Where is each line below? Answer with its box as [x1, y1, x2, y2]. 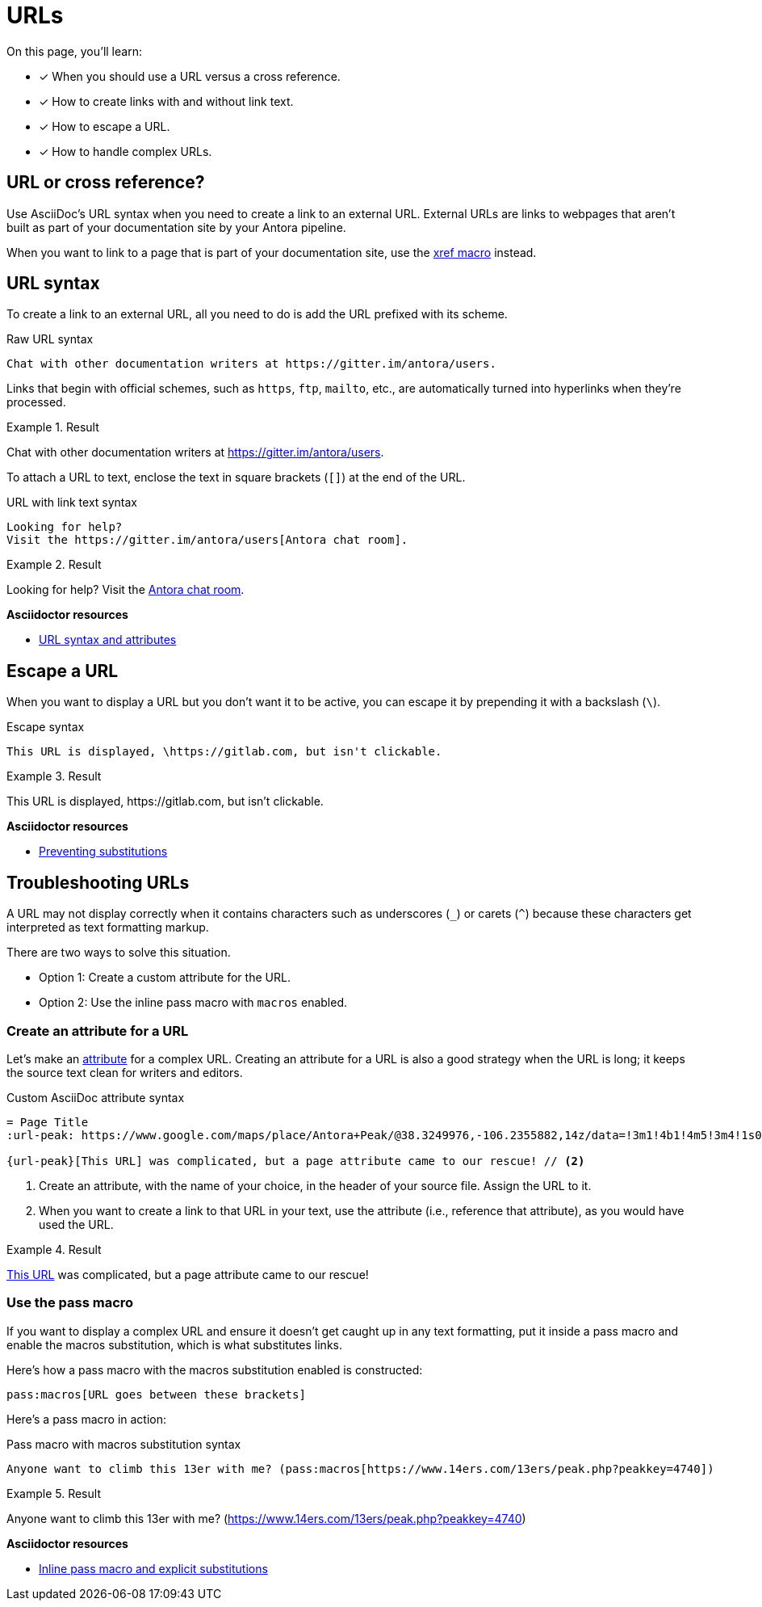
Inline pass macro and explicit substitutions [39, 1561, 268, 1575]
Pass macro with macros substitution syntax [6, 1437, 241, 1451]
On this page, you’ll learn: [6, 44, 142, 58]
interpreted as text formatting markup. [6, 920, 209, 935]
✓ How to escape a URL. [39, 119, 170, 133]
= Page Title [6, 1115, 89, 1129]
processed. [6, 395, 66, 410]
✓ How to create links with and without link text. [39, 94, 294, 108]
